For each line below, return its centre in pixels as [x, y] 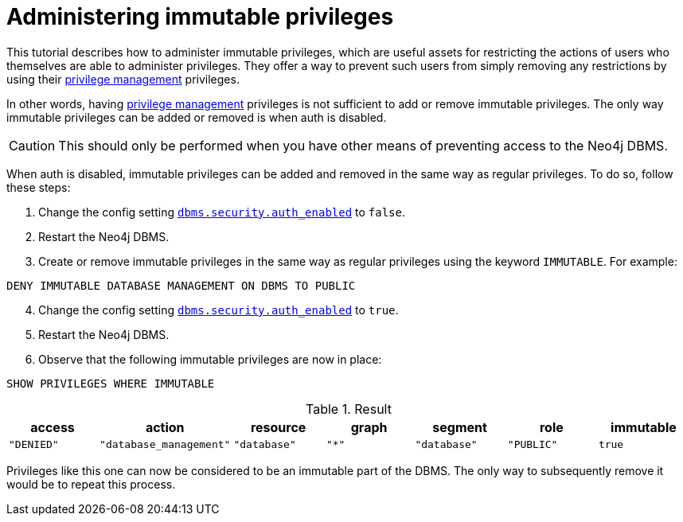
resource [278, 427]
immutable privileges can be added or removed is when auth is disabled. [197, 117]
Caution [32, 145]
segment [460, 427]
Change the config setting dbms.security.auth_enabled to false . [222, 212]
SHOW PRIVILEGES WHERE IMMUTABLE [111, 383]
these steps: [39, 187]
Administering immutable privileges [200, 17]
